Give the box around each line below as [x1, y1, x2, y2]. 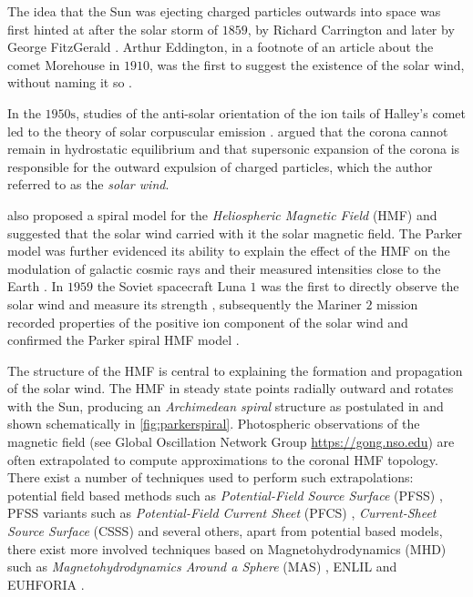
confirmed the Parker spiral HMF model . [7, 330, 240, 349]
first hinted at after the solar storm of [7, 19, 218, 38]
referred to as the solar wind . [7, 175, 170, 194]
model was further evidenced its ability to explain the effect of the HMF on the [7, 241, 450, 260]
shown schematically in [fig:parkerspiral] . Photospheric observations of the [7, 414, 420, 433]
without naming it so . [7, 73, 132, 92]
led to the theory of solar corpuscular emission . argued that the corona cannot [7, 121, 448, 140]
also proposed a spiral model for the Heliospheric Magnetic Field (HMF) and [7, 205, 437, 224]
